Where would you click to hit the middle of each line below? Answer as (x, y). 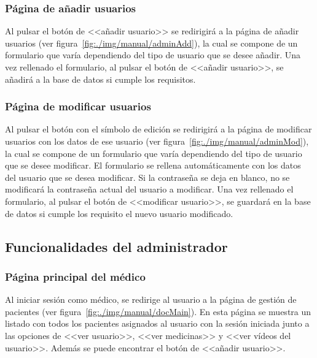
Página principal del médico (75, 276)
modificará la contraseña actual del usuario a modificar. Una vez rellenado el (149, 189)
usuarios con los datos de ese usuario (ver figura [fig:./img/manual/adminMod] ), (157, 141)
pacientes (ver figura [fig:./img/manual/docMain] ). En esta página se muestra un (158, 311)
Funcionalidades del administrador (116, 246)
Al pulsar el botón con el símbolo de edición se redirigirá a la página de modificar (158, 129)
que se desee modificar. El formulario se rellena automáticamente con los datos (153, 165)
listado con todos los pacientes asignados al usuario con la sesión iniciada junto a (157, 323)
